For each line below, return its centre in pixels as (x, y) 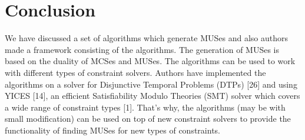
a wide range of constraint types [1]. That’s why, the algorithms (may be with (145, 107)
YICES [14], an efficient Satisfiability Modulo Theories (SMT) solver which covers (152, 96)
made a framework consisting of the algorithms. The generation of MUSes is (142, 49)
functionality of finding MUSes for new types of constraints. (112, 130)
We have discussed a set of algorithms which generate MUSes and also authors (146, 38)
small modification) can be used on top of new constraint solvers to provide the (148, 119)
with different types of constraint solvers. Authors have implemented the (135, 72)
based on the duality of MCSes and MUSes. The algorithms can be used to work (150, 61)
